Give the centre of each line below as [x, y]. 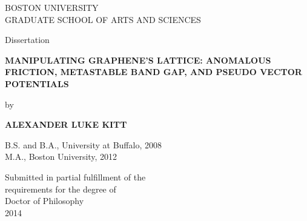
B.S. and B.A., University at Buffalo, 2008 [83, 144]
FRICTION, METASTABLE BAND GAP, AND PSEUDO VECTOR [153, 72]
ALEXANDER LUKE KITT [66, 124]
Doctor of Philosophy [45, 201]
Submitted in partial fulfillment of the [75, 176]
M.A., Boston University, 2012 [61, 157]
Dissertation [27, 40]
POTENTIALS [37, 83]
